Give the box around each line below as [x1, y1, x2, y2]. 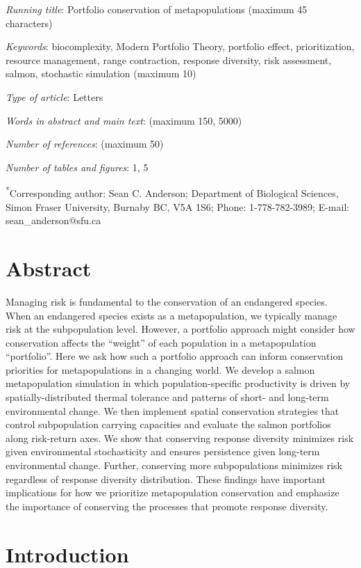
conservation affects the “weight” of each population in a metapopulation [6, 335, 317, 349]
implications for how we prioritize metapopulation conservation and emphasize [6, 485, 339, 500]
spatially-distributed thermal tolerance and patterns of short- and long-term [6, 390, 329, 404]
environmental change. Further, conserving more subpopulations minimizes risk [6, 458, 343, 473]
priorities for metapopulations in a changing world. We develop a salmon [6, 362, 315, 377]
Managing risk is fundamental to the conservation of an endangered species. [6, 294, 328, 308]
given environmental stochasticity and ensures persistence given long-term [6, 444, 320, 459]
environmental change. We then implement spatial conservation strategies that [6, 403, 339, 418]
